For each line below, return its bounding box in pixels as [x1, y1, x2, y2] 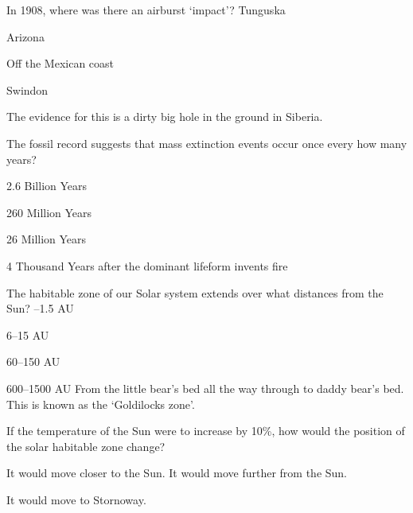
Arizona [6, 28, 45, 45]
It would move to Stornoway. [6, 491, 146, 507]
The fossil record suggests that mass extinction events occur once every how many [6, 134, 407, 151]
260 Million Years [6, 204, 92, 220]
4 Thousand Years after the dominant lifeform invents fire [6, 257, 288, 274]
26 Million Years [6, 231, 87, 247]
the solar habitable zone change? [6, 437, 166, 454]
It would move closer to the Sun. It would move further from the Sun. [6, 464, 348, 481]
